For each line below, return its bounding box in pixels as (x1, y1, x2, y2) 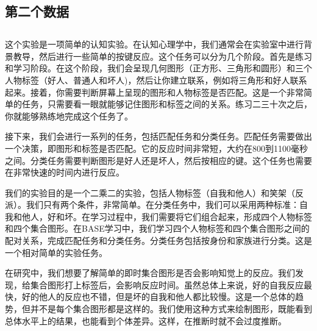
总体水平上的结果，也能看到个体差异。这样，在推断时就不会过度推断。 (5, 314, 287, 327)
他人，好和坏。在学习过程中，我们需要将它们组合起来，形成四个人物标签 (21, 210, 312, 222)
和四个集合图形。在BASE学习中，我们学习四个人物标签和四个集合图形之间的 (5, 222, 310, 235)
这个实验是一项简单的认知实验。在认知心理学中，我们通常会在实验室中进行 (5, 38, 304, 51)
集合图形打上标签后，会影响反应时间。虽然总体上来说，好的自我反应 (30, 278, 304, 291)
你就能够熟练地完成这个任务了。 (5, 109, 133, 122)
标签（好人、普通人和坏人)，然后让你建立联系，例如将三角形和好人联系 (21, 73, 307, 86)
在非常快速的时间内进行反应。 (5, 166, 124, 179)
